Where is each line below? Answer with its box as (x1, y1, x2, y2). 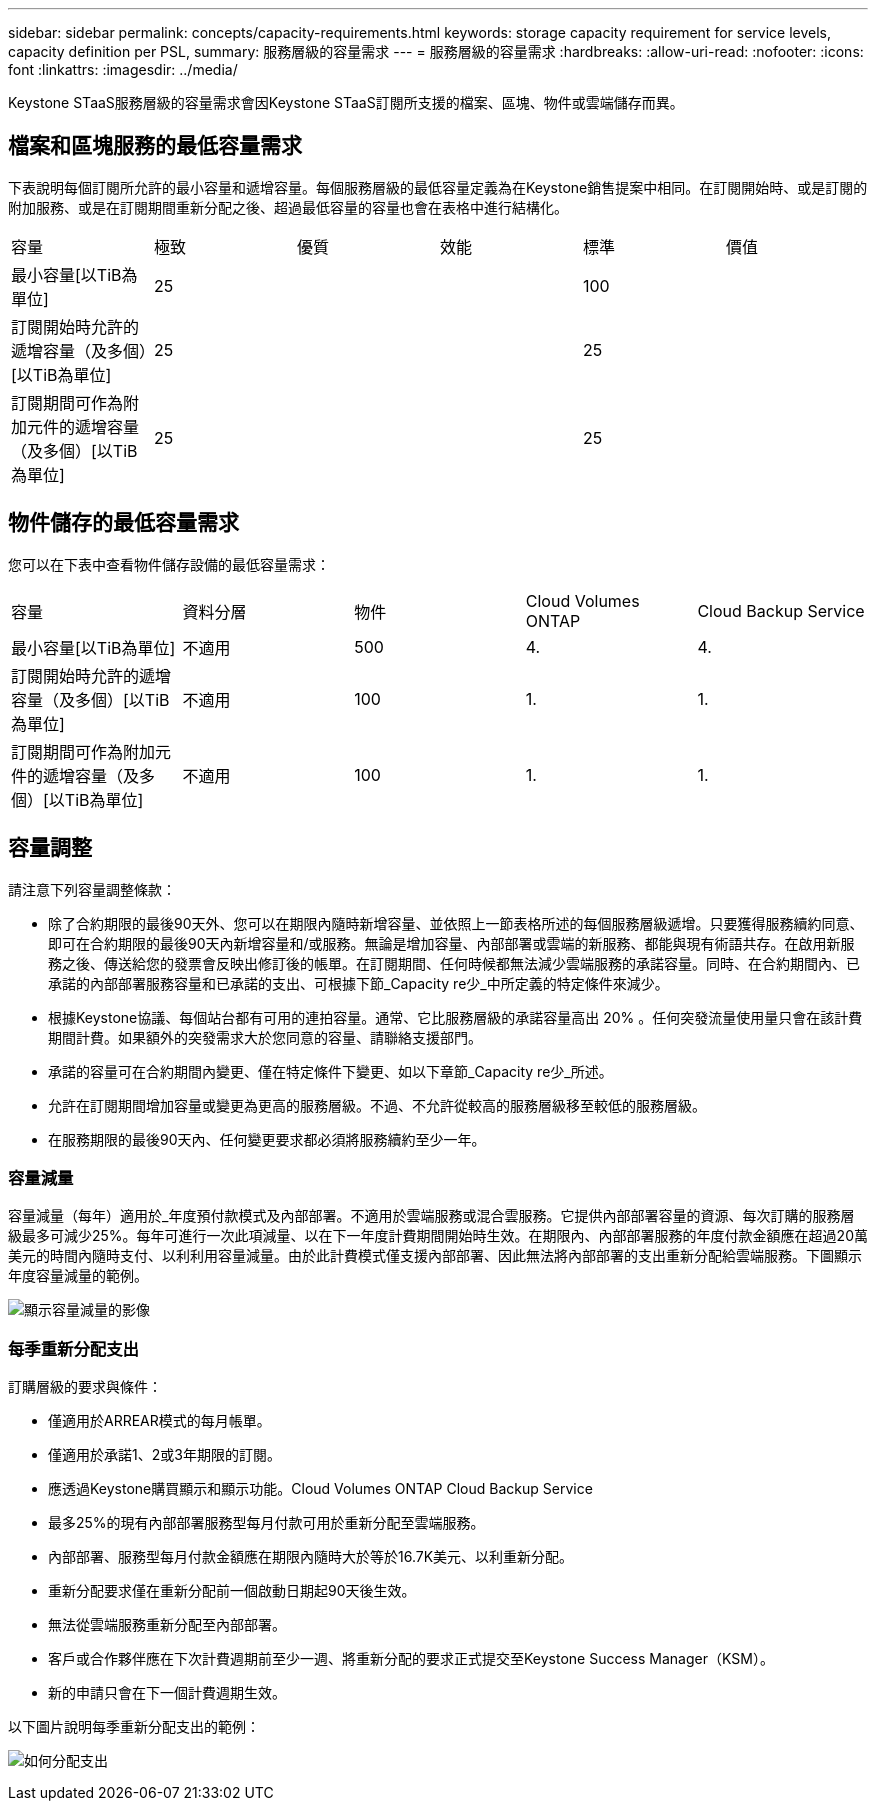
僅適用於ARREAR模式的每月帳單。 (48, 1412, 271, 1430)
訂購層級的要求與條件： (8, 1378, 162, 1396)
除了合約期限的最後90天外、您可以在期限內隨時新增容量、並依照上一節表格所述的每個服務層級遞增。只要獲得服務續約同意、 (48, 914, 864, 932)
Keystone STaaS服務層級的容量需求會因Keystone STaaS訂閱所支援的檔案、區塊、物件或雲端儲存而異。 (8, 94, 684, 111)
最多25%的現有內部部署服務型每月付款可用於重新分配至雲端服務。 (48, 1514, 485, 1532)
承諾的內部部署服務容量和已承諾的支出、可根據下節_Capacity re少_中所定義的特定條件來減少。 (48, 974, 669, 992)
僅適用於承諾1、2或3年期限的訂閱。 (48, 1446, 281, 1464)
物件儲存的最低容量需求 (8, 510, 239, 536)
